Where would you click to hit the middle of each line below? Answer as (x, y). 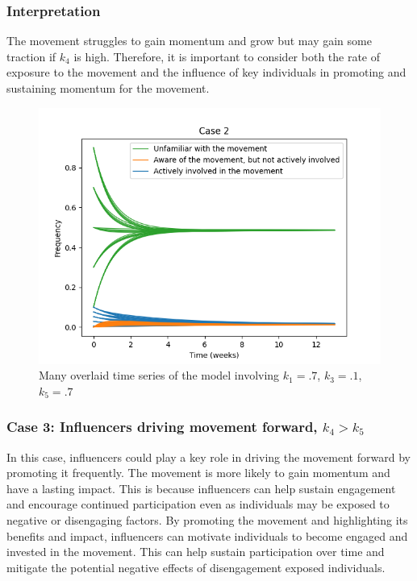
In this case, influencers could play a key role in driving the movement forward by (208, 456)
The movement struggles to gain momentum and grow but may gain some (189, 41)
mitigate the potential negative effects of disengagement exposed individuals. (196, 567)
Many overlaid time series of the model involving (159, 375)
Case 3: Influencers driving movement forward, (162, 427)
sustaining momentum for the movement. (108, 88)
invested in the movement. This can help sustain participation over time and (196, 552)
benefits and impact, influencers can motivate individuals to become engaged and (207, 535)
